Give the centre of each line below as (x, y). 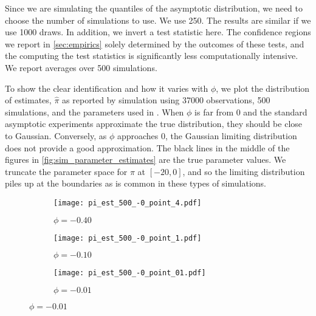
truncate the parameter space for (66, 171)
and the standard (275, 112)
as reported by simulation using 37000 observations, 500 (166, 100)
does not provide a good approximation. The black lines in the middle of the (147, 147)
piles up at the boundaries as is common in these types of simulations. (136, 183)
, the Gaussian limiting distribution (231, 135)
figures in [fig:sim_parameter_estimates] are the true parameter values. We (146, 160)
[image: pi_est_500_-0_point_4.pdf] (128, 203)
